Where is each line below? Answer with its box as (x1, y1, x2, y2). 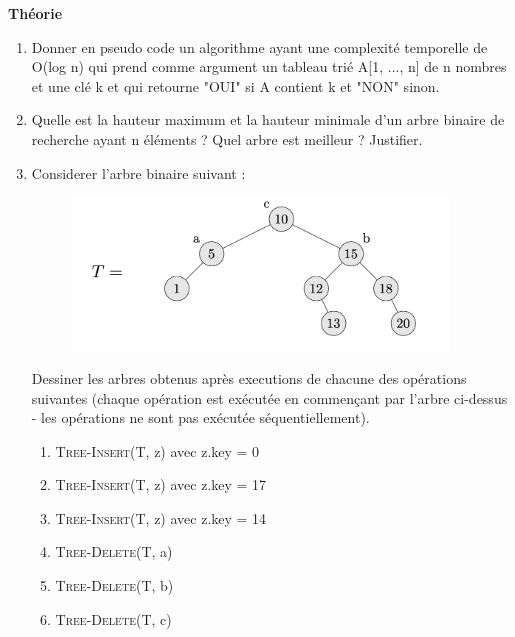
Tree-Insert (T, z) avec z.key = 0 (55, 440, 260, 461)
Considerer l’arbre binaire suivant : (31, 162, 246, 183)
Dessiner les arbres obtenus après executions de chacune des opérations (31, 367, 467, 388)
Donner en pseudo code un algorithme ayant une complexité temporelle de (31, 36, 488, 57)
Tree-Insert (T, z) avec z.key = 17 (55, 474, 267, 495)
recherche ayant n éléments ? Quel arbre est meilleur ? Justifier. (31, 128, 423, 149)
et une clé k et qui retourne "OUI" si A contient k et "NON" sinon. (31, 75, 440, 96)
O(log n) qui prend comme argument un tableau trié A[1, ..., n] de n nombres (31, 56, 507, 77)
